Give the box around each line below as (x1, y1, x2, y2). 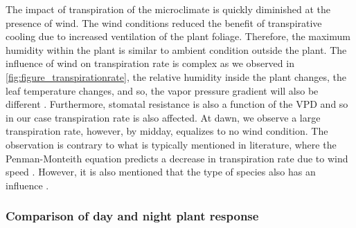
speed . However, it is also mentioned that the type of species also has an (6, 164, 316, 179)
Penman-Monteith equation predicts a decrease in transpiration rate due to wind (6, 151, 348, 165)
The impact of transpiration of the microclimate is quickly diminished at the (6, 2, 330, 16)
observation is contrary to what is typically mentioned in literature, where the (6, 137, 337, 151)
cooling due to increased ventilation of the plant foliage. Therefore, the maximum (6, 29, 350, 44)
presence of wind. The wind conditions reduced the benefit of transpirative (6, 15, 322, 30)
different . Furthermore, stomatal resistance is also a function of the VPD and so (6, 97, 348, 111)
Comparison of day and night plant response (6, 207, 259, 225)
